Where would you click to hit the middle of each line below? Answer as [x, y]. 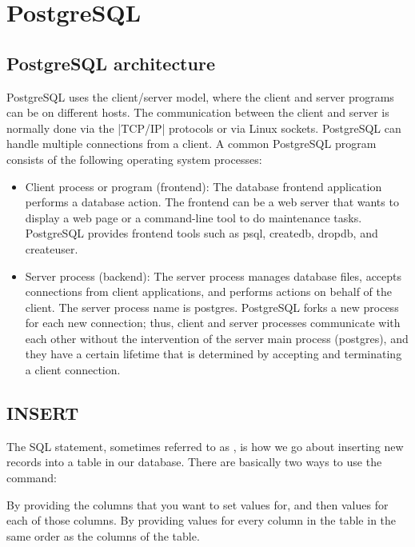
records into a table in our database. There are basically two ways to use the [194, 462]
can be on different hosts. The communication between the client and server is [198, 112]
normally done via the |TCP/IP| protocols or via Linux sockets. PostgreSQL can [204, 128]
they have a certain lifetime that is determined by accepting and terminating [213, 354]
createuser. [52, 248]
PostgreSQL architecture [111, 63]
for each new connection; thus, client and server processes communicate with [213, 323]
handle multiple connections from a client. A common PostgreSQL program [192, 144]
